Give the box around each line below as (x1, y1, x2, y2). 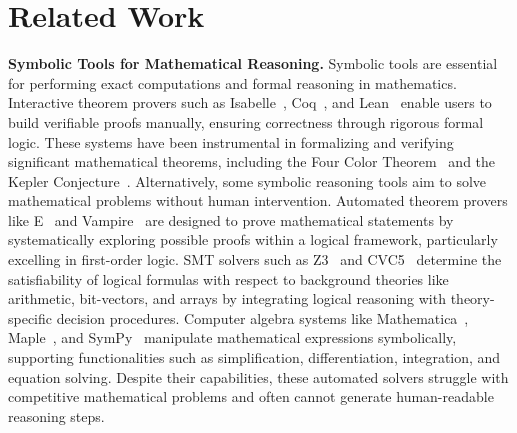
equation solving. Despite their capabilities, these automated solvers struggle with (8, 366, 509, 387)
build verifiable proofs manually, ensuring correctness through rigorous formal (8, 111, 484, 132)
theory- (450, 288, 495, 309)
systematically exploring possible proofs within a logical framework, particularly (8, 229, 498, 250)
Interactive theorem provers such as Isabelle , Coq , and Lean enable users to (8, 92, 492, 113)
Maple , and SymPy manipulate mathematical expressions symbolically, (8, 327, 457, 348)
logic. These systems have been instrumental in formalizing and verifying (8, 131, 454, 152)
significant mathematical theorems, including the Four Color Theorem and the (8, 151, 496, 172)
